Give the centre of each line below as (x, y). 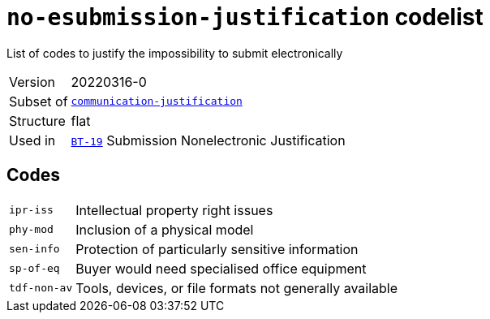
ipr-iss (31, 210)
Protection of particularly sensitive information (217, 249)
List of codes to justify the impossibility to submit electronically (175, 53)
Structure (37, 121)
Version (32, 82)
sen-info (34, 249)
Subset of (39, 101)
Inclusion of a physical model (165, 229)
